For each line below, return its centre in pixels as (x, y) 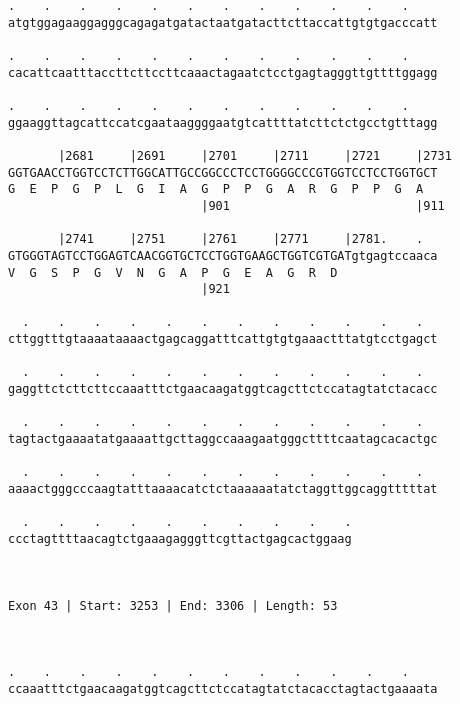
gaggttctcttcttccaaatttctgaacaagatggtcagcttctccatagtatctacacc (223, 389)
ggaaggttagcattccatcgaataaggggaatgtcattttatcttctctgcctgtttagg (223, 122)
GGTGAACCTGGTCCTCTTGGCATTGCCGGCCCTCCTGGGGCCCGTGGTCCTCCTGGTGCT (223, 172)
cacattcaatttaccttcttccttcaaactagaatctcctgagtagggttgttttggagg (223, 72)
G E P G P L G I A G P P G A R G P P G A (216, 189)
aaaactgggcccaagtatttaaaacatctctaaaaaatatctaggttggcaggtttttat (223, 489)
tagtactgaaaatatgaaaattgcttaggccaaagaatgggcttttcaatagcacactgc (223, 439)
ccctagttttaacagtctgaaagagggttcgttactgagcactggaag (180, 539)
